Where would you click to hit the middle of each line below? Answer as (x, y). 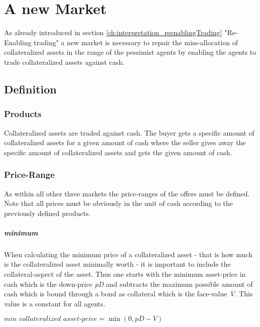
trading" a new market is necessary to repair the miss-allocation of (136, 42)
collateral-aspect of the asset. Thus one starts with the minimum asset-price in (125, 274)
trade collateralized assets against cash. (64, 62)
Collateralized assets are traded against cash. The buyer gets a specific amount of (129, 132)
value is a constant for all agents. (55, 303)
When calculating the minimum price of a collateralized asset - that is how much (128, 254)
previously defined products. (47, 213)
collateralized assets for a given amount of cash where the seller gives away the (125, 142)
